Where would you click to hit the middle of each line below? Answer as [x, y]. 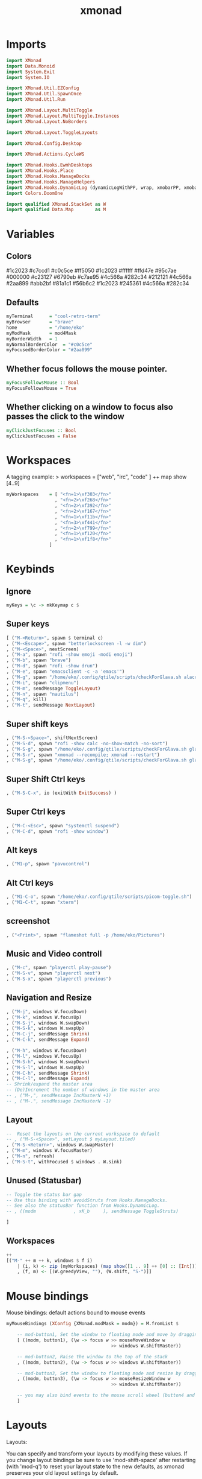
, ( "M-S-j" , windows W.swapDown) [48, 1023]
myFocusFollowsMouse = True [41, 388]
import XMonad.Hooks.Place [40, 171]
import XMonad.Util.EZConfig [43, 88]
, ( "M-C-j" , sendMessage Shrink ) [48, 1034]
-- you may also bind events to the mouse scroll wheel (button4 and [106, 1395]
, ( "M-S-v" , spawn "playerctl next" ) [54, 973]
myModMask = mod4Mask [41, 333]
